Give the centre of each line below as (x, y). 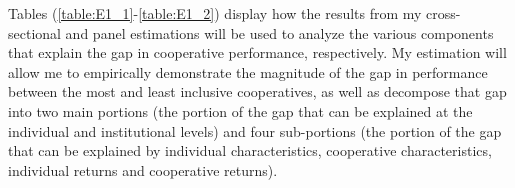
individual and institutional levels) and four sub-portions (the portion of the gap (255, 130)
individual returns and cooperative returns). (143, 169)
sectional (34, 32)
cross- (443, 13)
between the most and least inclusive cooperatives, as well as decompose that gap (257, 91)
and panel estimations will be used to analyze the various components (279, 32)
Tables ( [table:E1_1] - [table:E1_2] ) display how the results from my (215, 13)
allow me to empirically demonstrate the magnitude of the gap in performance (248, 71)
